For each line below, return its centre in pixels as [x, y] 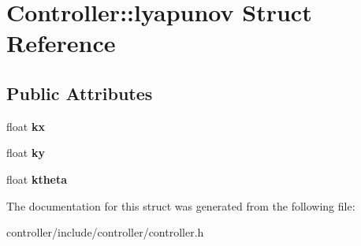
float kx [26, 126]
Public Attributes [80, 93]
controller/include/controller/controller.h [105, 232]
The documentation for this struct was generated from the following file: [181, 205]
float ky [26, 153]
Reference [61, 43]
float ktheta [37, 179]
